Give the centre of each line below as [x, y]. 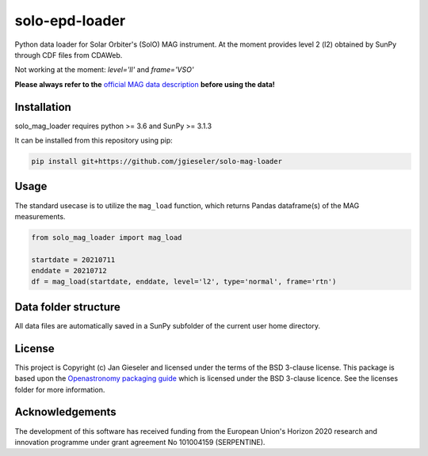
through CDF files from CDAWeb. [69, 55]
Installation [43, 107]
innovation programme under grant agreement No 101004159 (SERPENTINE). [140, 442]
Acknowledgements [65, 412]
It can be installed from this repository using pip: [94, 141]
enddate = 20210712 [69, 271]
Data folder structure [67, 307]
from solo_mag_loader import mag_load [107, 237]
